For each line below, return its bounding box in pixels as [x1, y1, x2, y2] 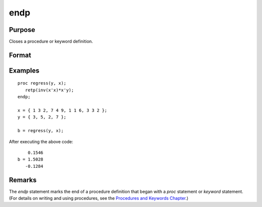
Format [9, 51, 32, 59]
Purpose [9, 26, 35, 34]
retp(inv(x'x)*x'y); [25, 87, 74, 93]
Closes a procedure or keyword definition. [9, 39, 93, 44]
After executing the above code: [9, 138, 73, 145]
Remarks [9, 176, 37, 184]
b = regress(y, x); [17, 128, 64, 133]
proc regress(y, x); [17, 80, 66, 86]
